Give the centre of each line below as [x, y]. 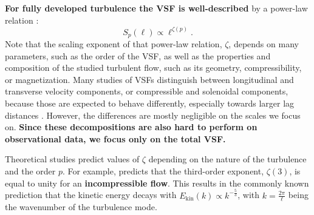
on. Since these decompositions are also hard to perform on [131, 127]
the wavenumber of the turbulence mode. [81, 207]
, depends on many [264, 44]
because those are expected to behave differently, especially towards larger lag [150, 103]
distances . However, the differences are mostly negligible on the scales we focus [153, 115]
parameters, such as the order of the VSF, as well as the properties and [138, 55]
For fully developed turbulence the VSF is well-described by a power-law [156, 8]
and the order [30, 171]
